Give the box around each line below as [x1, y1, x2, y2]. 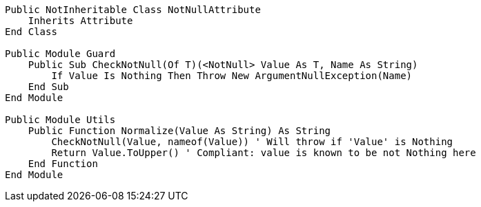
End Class [5, 26, 57, 37]
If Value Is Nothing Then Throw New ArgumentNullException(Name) [51, 70, 413, 81]
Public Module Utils [5, 114, 116, 125]
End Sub [28, 81, 69, 92]
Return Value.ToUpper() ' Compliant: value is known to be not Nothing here [51, 147, 476, 158]
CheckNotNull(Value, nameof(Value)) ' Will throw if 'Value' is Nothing [51, 136, 453, 147]
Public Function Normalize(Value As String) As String [28, 125, 331, 136]
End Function [28, 158, 98, 169]
